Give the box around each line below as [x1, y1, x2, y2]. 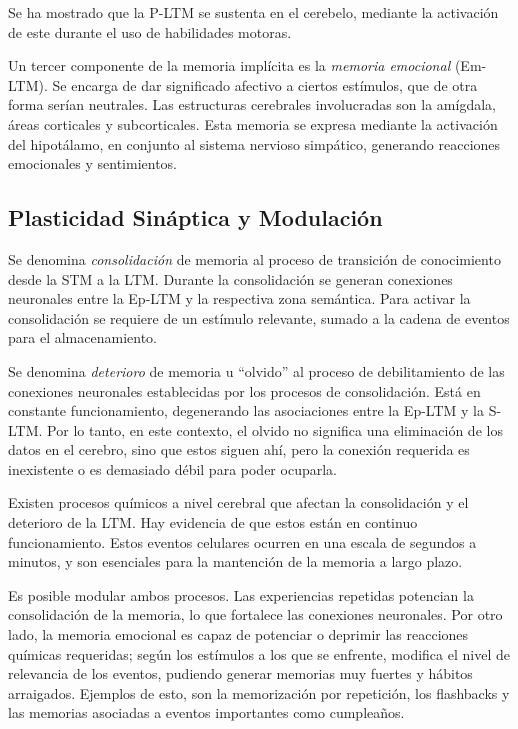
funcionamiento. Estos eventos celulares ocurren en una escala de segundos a [8, 531, 477, 552]
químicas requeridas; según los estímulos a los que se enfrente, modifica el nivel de [8, 643, 510, 664]
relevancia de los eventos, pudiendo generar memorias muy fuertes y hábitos [8, 663, 473, 684]
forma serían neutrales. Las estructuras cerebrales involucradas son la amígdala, [8, 94, 496, 115]
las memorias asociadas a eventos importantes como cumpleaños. [8, 702, 405, 723]
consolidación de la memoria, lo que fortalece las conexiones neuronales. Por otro [8, 604, 503, 625]
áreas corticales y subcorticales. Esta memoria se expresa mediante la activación [8, 113, 498, 134]
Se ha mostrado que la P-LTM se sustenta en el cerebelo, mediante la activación [8, 2, 499, 22]
